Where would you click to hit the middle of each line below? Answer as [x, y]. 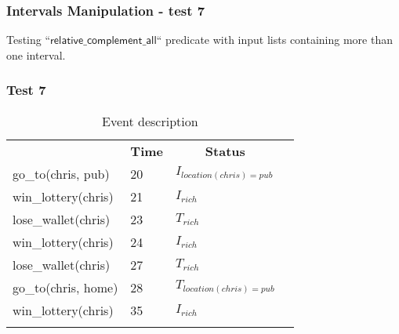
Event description [150, 121]
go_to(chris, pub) [61, 173]
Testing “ [29, 40]
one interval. [36, 54]
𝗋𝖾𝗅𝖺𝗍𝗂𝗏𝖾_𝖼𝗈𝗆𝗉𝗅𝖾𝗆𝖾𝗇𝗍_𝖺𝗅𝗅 [103, 41]
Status [225, 151]
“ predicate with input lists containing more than [275, 40]
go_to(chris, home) [65, 287]
